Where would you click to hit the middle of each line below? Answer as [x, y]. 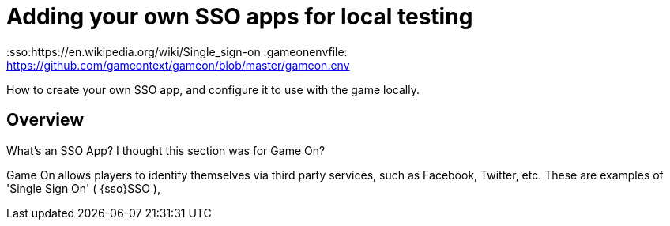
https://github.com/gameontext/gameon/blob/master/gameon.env [178, 65]
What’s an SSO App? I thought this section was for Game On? [166, 150]
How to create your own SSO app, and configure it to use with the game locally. [213, 89]
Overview [45, 120]
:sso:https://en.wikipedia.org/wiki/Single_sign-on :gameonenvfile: [177, 51]
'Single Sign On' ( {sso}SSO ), [83, 188]
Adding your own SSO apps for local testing [240, 17]
